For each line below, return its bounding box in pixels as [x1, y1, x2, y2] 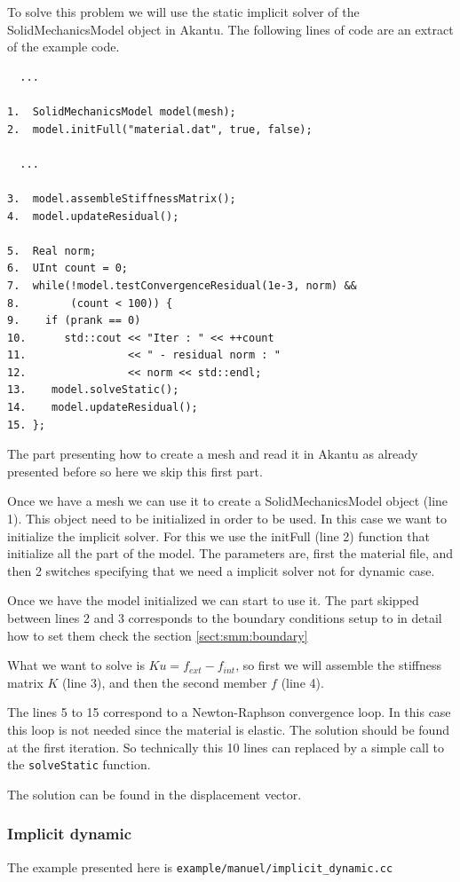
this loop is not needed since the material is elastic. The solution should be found [7, 720, 449, 738]
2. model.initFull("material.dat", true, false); [7, 122, 313, 136]
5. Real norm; [7, 244, 97, 257]
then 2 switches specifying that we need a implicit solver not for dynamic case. [7, 561, 435, 579]
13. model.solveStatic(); [7, 383, 179, 397]
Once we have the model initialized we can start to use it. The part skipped [7, 591, 419, 610]
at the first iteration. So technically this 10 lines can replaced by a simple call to [7, 737, 444, 756]
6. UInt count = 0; [7, 262, 129, 275]
